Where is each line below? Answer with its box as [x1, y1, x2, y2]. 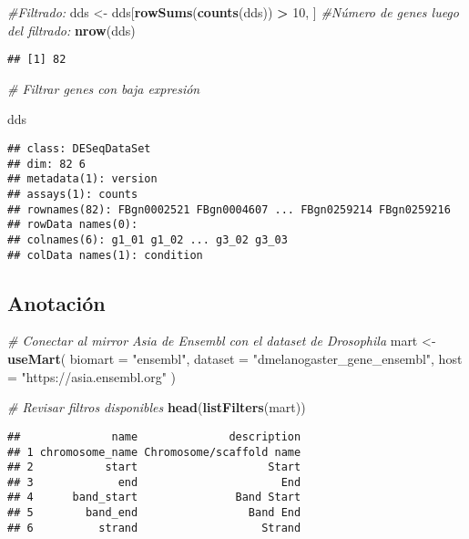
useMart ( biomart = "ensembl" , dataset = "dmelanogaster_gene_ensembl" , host [7, 349, 463, 368]
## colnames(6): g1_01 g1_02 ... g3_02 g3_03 [7, 233, 288, 246]
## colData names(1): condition [7, 248, 203, 262]
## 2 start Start [7, 461, 301, 474]
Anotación [7, 288, 106, 316]
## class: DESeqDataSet [7, 142, 151, 156]
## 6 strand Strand [7, 521, 301, 534]
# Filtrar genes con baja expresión [7, 78, 200, 98]
